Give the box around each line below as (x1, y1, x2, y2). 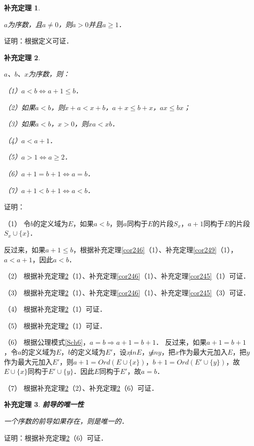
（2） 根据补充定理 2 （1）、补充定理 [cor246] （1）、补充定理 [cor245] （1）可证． (4, 271, 250, 281)
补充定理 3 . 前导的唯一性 (4, 399, 84, 409)
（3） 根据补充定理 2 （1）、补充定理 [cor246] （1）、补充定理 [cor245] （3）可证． (4, 287, 250, 297)
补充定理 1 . (4, 2, 40, 12)
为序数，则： (28, 69, 70, 79)
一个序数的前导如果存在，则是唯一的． (4, 416, 128, 426)
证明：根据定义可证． (4, 36, 73, 46)
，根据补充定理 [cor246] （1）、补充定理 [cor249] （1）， (73, 244, 238, 254)
